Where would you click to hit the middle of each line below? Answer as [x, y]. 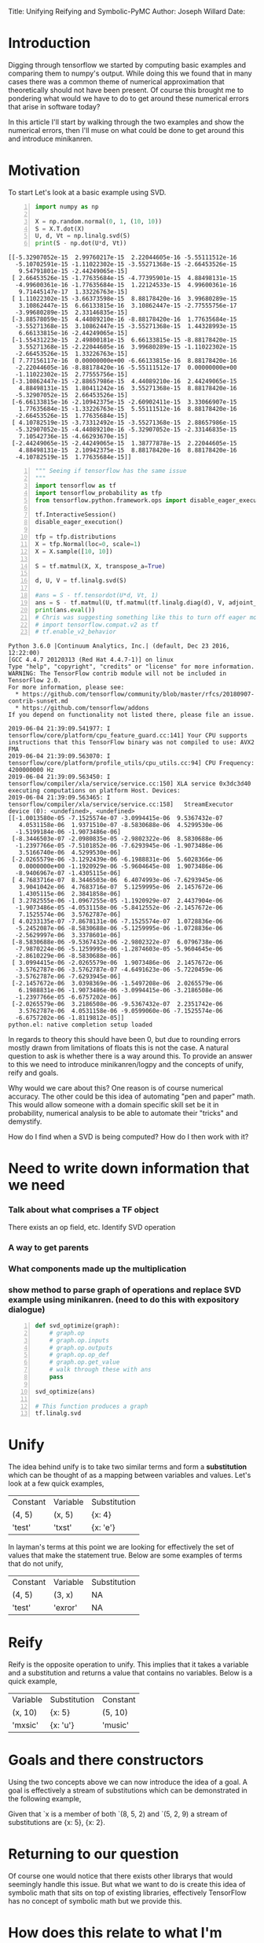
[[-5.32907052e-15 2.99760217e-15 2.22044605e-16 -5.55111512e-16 [123, 258]
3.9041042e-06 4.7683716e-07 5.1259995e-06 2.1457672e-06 [121, 887]
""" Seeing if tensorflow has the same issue [111, 471]
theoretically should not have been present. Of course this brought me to [126, 90]
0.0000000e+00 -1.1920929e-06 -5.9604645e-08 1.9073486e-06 [121, 866]
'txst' [63, 1527]
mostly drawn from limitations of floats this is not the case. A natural [119, 1048]
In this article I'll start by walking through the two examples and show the [126, 122]
